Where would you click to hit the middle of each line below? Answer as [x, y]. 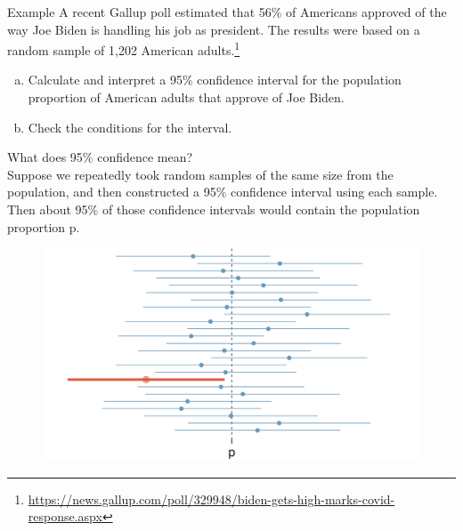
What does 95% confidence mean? [100, 157]
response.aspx [65, 516]
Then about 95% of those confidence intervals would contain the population [214, 209]
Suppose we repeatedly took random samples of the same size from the [200, 174]
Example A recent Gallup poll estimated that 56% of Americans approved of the [227, 12]
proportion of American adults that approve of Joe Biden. [186, 97]
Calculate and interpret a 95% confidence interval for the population [215, 80]
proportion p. [44, 226]
